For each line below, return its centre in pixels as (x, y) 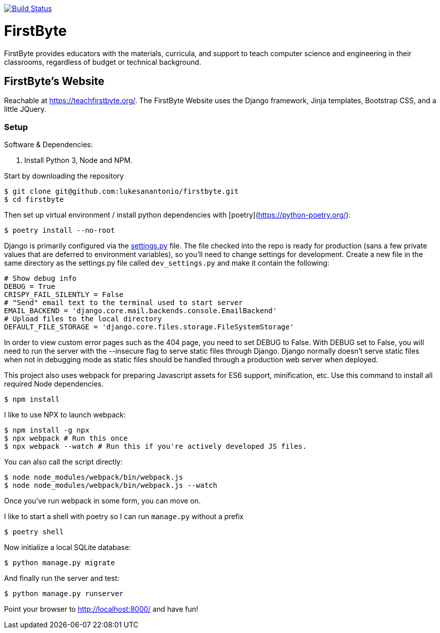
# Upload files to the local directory (83, 319)
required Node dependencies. (54, 384)
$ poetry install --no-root (60, 230)
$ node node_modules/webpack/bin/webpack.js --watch (111, 486)
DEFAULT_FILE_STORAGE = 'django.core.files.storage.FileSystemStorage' (149, 327)
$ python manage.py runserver (64, 594)
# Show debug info (40, 279)
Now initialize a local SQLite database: (68, 547)
